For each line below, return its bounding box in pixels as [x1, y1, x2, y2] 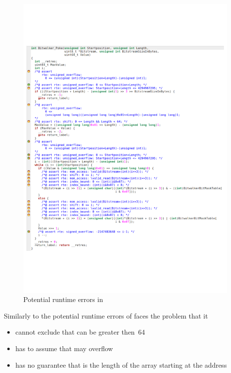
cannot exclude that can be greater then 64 [15, 327, 145, 337]
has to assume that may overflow [15, 343, 113, 354]
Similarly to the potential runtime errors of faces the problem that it [4, 310, 208, 320]
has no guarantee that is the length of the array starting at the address [15, 359, 227, 370]
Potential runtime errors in [23, 294, 103, 304]
